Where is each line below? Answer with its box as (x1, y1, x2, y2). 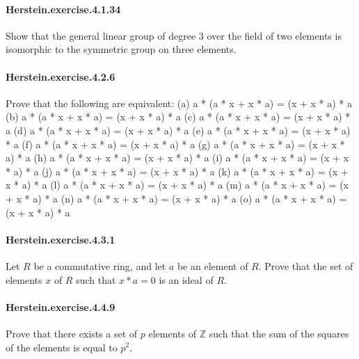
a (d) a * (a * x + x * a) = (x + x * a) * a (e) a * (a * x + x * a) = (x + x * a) (6, 122, 351, 137)
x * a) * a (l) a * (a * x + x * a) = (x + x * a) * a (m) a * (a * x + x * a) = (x (6, 177, 349, 192)
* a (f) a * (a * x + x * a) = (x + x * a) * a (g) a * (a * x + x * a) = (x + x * (6, 136, 345, 151)
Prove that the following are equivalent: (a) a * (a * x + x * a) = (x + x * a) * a (6, 95, 353, 110)
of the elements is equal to (6, 340, 118, 354)
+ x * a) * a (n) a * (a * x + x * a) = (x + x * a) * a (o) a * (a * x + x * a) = (6, 191, 347, 205)
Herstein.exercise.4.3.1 (6, 232, 115, 246)
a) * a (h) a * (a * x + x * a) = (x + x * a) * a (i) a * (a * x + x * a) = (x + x (6, 150, 349, 165)
